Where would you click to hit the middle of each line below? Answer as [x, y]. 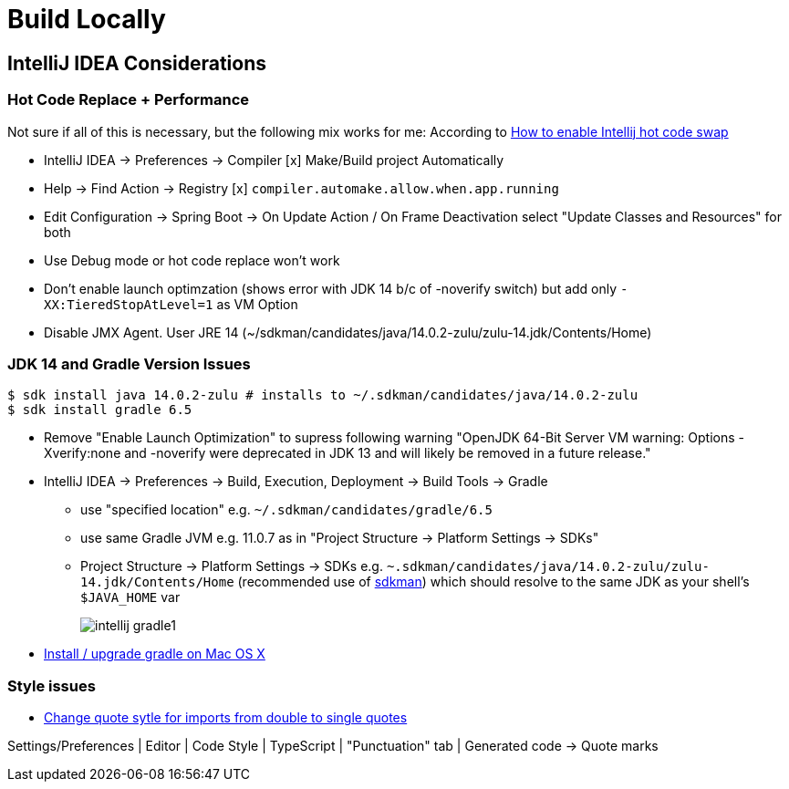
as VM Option [257, 304]
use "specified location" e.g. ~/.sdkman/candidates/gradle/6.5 [286, 510]
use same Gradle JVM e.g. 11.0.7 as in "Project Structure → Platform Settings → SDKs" [340, 538]
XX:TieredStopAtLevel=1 [129, 304]
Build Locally [87, 19]
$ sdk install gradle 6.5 [100, 410]
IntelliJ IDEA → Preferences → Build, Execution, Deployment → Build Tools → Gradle [296, 482]
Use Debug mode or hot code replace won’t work [192, 260]
